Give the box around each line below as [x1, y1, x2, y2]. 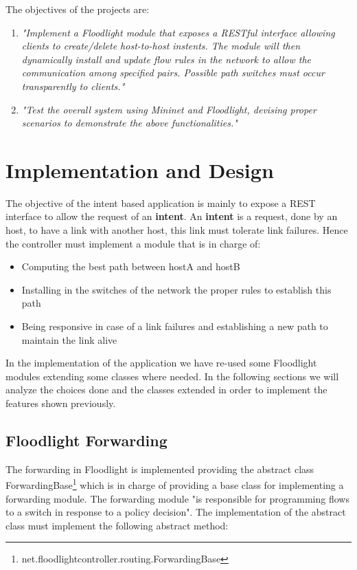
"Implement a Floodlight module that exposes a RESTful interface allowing [21, 25, 335, 39]
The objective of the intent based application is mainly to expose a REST [5, 195, 316, 210]
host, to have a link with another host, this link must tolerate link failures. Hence [5, 223, 348, 237]
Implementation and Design [5, 155, 274, 184]
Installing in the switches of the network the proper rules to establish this [21, 282, 332, 296]
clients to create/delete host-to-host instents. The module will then [21, 39, 301, 53]
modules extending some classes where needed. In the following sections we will [5, 369, 339, 383]
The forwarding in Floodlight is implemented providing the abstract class [5, 461, 314, 476]
